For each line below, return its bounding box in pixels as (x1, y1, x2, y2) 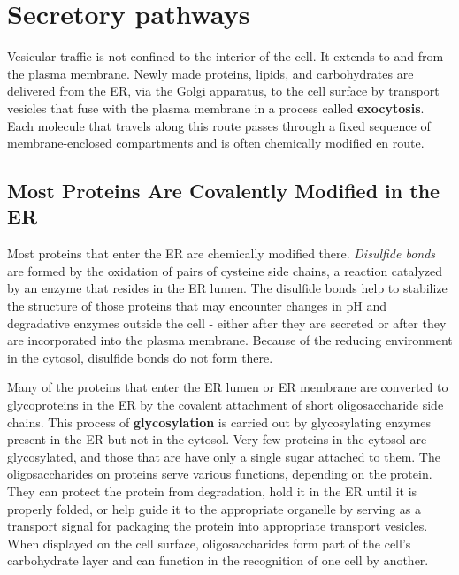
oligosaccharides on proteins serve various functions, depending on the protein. (7, 464, 432, 483)
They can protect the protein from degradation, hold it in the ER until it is (7, 482, 417, 500)
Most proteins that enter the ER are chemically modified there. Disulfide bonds (7, 244, 436, 263)
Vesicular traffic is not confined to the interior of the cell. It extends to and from (7, 47, 444, 65)
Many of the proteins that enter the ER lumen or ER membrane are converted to (7, 378, 448, 396)
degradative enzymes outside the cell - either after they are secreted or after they (7, 313, 447, 332)
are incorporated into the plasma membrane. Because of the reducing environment (7, 331, 453, 349)
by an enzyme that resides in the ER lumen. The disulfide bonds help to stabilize (7, 279, 448, 297)
